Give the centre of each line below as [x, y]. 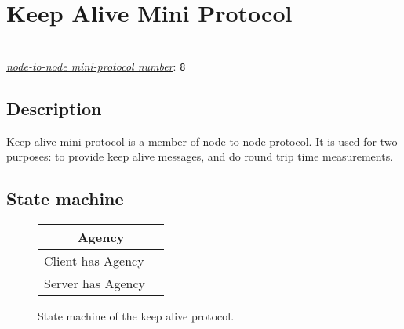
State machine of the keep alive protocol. [136, 315]
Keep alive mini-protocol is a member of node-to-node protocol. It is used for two [202, 141]
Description [54, 108]
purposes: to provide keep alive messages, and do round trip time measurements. [200, 156]
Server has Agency [95, 283]
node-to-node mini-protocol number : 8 [96, 65]
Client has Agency [94, 260]
